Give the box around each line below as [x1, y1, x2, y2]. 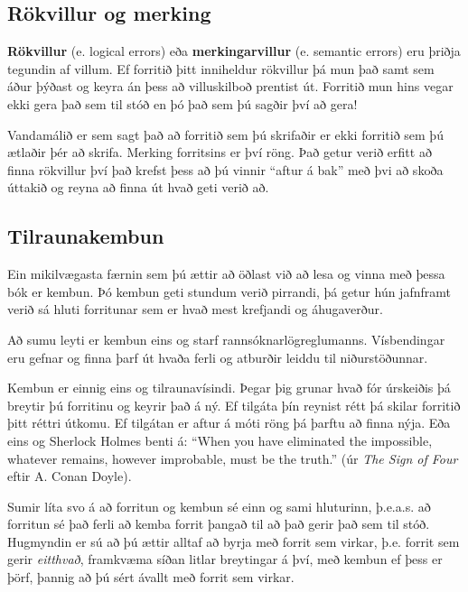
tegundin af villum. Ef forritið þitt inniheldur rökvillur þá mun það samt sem [7, 59, 435, 78]
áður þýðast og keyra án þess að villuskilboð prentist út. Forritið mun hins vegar [7, 77, 454, 96]
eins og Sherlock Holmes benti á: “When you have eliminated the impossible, [7, 430, 433, 449]
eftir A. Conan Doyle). [7, 467, 132, 486]
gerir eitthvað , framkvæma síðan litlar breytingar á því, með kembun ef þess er [7, 550, 443, 569]
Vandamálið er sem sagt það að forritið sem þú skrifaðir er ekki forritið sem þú [7, 125, 444, 143]
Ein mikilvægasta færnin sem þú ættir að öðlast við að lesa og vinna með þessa [7, 264, 445, 283]
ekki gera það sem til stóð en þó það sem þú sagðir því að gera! [7, 94, 358, 113]
